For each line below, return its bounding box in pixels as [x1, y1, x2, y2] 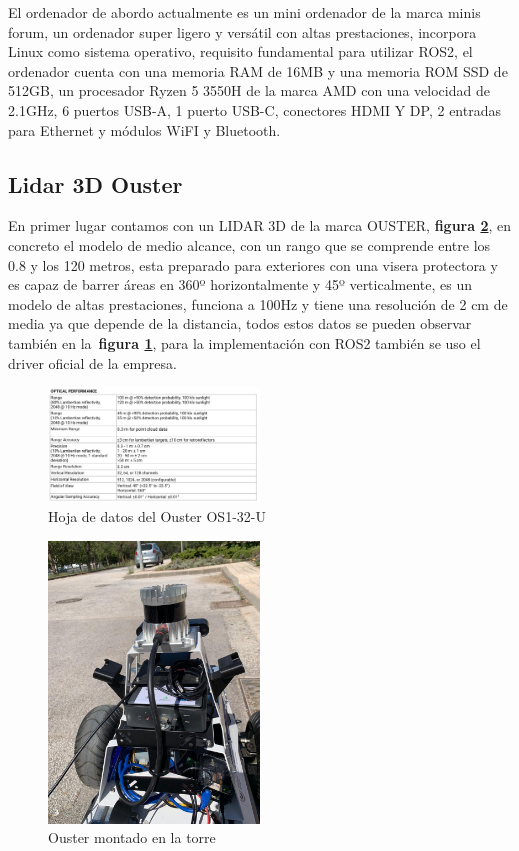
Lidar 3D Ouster [8, 168, 183, 199]
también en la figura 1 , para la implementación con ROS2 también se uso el [8, 332, 481, 353]
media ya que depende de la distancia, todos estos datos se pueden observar [8, 313, 472, 334]
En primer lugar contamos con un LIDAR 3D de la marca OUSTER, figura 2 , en [8, 215, 512, 236]
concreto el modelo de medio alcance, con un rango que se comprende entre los [8, 234, 491, 255]
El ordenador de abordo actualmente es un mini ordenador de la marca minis [8, 2, 481, 22]
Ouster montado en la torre [48, 827, 216, 848]
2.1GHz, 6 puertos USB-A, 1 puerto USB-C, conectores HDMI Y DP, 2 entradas [8, 99, 501, 120]
